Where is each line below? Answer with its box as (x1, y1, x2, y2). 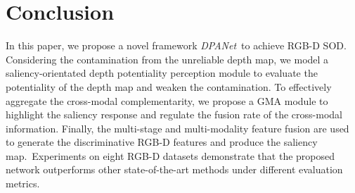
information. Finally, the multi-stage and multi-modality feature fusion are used (6, 120, 349, 135)
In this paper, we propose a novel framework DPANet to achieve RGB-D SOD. (6, 38, 347, 53)
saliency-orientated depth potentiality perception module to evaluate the (6, 66, 318, 80)
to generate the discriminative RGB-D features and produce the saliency (6, 135, 318, 149)
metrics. (6, 176, 40, 191)
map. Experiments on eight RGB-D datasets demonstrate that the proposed (6, 148, 335, 163)
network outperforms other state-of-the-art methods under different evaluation (6, 162, 343, 177)
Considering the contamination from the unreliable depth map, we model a (6, 51, 329, 66)
